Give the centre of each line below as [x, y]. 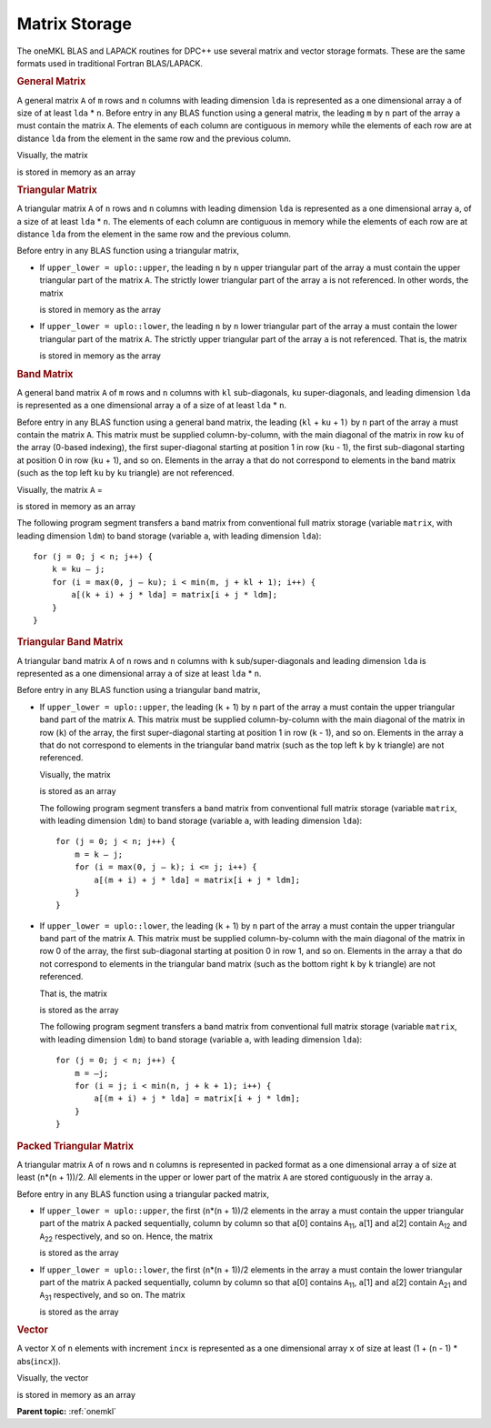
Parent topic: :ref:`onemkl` [67, 1411]
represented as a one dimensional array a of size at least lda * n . [139, 674]
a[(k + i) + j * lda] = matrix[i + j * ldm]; [174, 595]
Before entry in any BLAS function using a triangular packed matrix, [143, 1194]
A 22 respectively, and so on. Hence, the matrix [126, 1237]
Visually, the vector [53, 1378]
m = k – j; [99, 854]
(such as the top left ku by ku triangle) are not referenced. [126, 473]
